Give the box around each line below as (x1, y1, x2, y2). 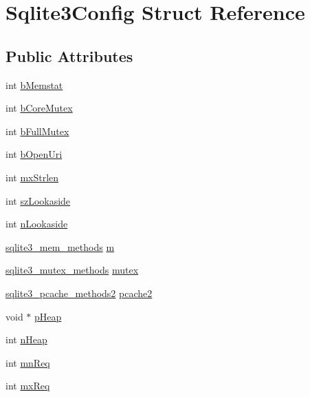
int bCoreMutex (5, 101, 73, 115)
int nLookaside (5, 216, 68, 231)
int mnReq (5, 355, 50, 369)
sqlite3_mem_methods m (5, 239, 115, 254)
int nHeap (5, 332, 47, 347)
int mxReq (5, 378, 50, 393)
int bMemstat (5, 77, 63, 92)
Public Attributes (5, 45, 133, 66)
